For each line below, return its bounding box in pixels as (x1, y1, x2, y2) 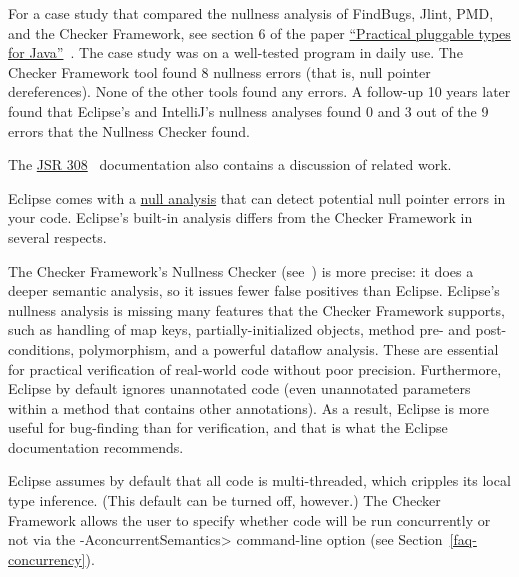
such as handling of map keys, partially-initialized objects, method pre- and (8, 319, 471, 340)
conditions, (8, 338, 75, 359)
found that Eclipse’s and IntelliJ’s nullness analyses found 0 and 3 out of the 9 (8, 100, 489, 121)
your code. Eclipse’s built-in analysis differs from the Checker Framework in (8, 207, 473, 228)
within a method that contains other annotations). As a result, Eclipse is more (8, 397, 490, 418)
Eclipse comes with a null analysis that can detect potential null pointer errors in (8, 187, 506, 208)
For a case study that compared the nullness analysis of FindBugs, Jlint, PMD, (8, 3, 494, 23)
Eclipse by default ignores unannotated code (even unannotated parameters (8, 378, 471, 399)
